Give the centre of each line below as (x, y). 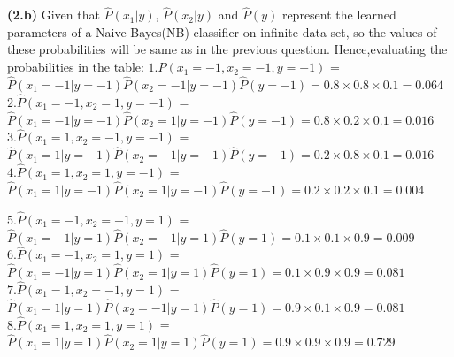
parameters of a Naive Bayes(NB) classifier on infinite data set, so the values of (222, 31)
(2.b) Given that (54, 15)
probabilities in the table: (76, 67)
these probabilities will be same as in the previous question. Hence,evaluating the (227, 49)
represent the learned (339, 15)
